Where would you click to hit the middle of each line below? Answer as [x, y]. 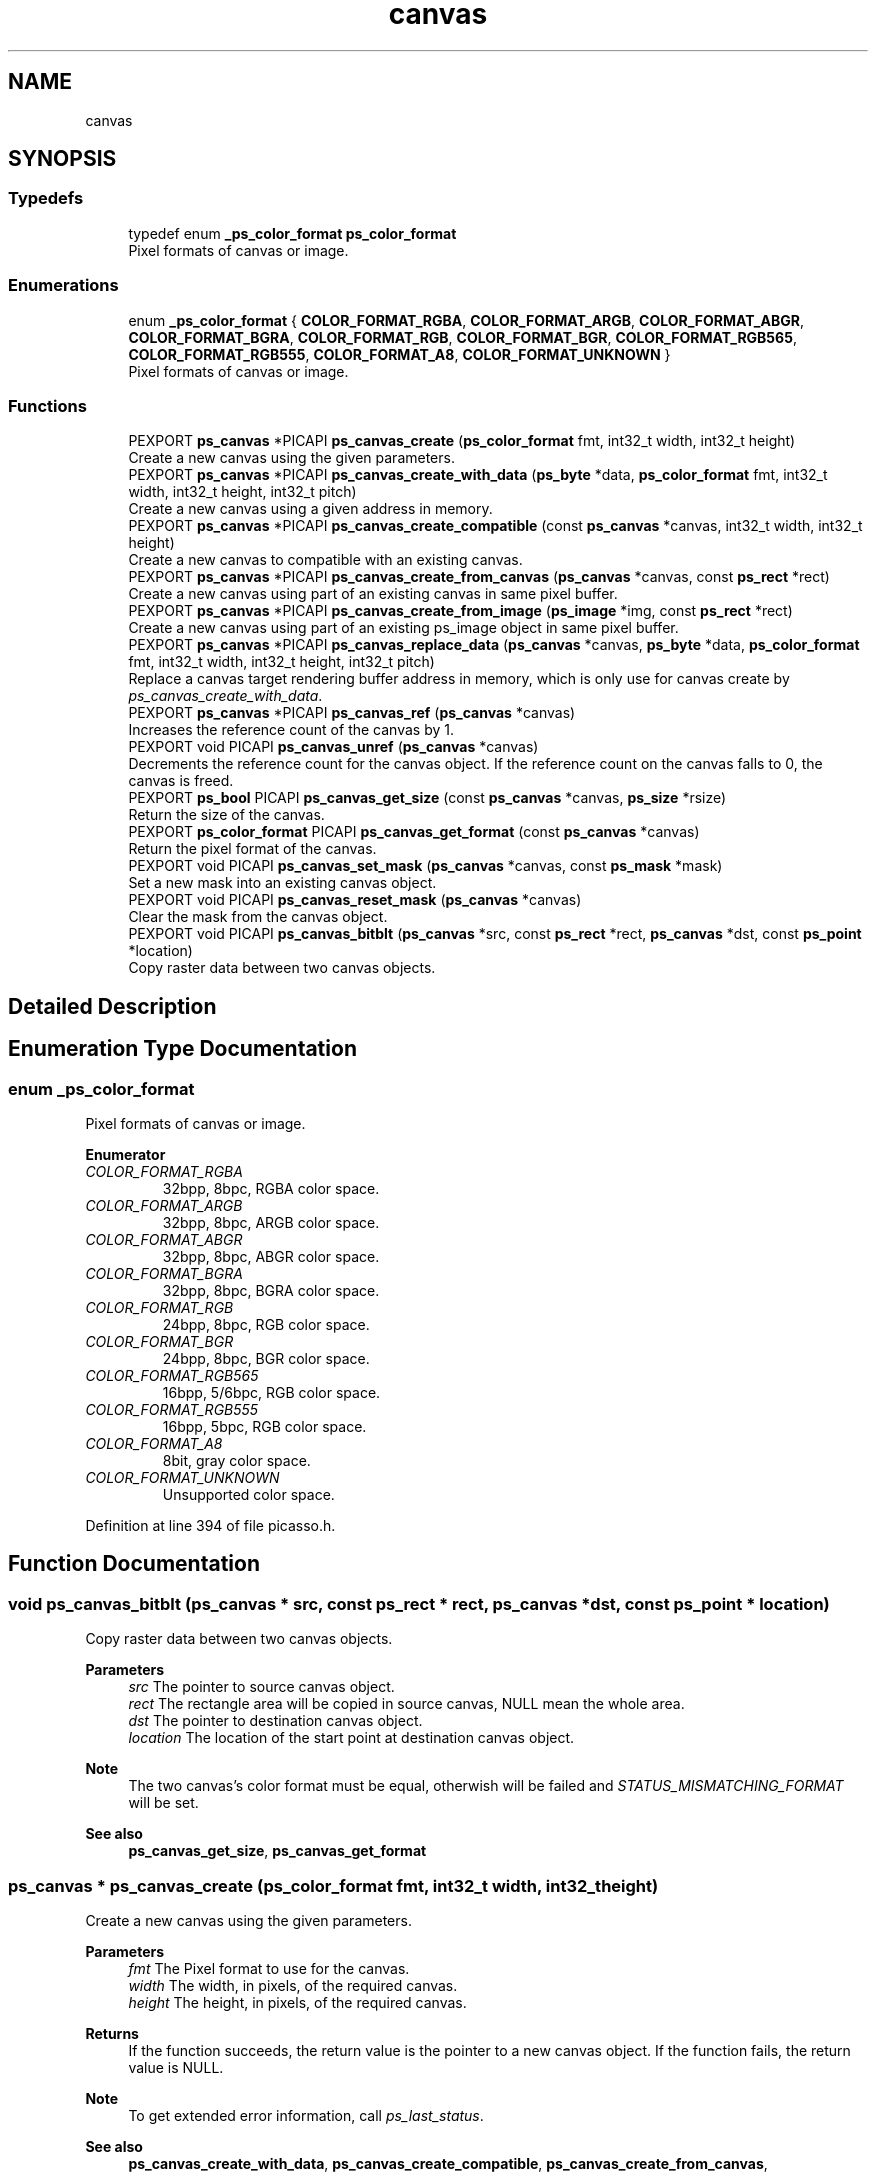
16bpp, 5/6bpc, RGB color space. [271, 1392]
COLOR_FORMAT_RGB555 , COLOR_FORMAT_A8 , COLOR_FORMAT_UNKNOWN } [399, 354]
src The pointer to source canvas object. [261, 1687]
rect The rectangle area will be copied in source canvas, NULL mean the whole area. [406, 1704]
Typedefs [46, 198]
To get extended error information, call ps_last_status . [306, 2115]
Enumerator [125, 1154]
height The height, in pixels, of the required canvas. [297, 2002]
